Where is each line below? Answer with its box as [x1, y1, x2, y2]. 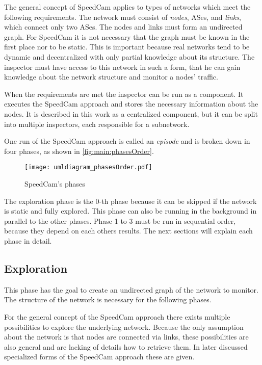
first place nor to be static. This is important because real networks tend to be [4, 41, 250, 52]
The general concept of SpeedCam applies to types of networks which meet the [4, 2, 251, 12]
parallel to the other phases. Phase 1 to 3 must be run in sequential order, [4, 215, 236, 226]
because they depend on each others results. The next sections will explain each [4, 225, 253, 236]
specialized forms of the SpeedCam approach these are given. [4, 351, 195, 362]
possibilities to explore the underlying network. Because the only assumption [4, 321, 244, 332]
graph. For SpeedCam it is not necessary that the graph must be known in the [4, 31, 250, 42]
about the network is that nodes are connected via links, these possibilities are [4, 331, 249, 342]
